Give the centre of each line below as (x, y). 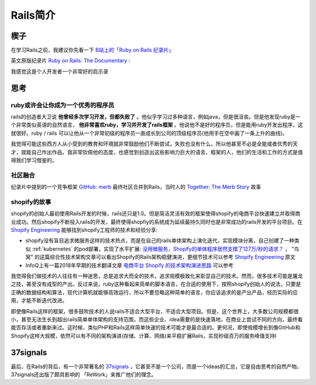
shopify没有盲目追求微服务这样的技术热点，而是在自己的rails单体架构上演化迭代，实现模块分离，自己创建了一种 (160, 241)
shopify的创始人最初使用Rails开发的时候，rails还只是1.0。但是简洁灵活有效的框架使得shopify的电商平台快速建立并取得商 (156, 214)
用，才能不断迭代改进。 (39, 300)
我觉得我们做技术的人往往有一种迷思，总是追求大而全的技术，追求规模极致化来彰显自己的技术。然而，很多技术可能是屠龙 (157, 276)
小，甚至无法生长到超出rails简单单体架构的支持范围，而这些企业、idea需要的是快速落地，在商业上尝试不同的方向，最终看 (157, 319)
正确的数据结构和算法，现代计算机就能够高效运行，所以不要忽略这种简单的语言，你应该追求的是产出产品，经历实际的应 (154, 292)
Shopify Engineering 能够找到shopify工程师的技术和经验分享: (84, 230)
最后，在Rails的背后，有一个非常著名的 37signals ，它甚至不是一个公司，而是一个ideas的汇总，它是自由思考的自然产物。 (157, 366)
